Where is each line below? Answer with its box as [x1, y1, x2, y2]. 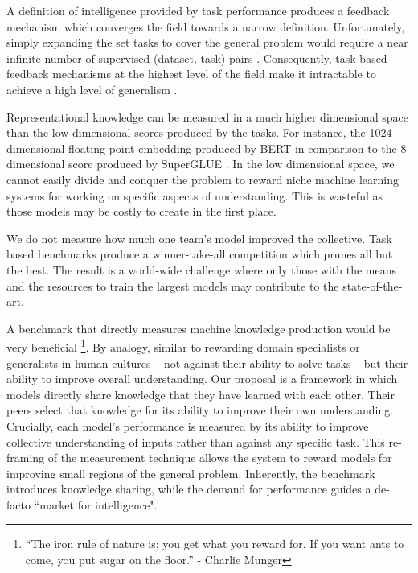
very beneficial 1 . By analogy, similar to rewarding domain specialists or [6, 336, 360, 355]
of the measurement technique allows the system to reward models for [47, 449, 392, 466]
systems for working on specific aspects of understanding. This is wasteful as [6, 187, 383, 204]
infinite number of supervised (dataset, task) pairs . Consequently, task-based [6, 49, 387, 66]
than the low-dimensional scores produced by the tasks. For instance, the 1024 [6, 124, 392, 141]
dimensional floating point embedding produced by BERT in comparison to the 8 [6, 139, 407, 156]
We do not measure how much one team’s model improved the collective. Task [6, 229, 392, 246]
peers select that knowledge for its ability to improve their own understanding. [6, 402, 394, 418]
